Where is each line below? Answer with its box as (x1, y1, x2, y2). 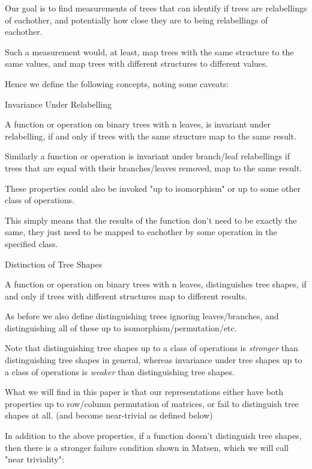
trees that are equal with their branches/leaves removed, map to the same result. (5, 161, 302, 174)
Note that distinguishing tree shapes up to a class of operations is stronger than (5, 342, 298, 354)
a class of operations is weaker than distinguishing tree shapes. (5, 365, 235, 378)
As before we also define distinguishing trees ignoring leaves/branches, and (5, 310, 279, 322)
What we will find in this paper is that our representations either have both (5, 385, 284, 398)
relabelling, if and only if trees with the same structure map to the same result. (5, 129, 296, 142)
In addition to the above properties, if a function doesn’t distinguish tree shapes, (5, 429, 302, 442)
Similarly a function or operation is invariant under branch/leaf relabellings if (5, 150, 290, 162)
